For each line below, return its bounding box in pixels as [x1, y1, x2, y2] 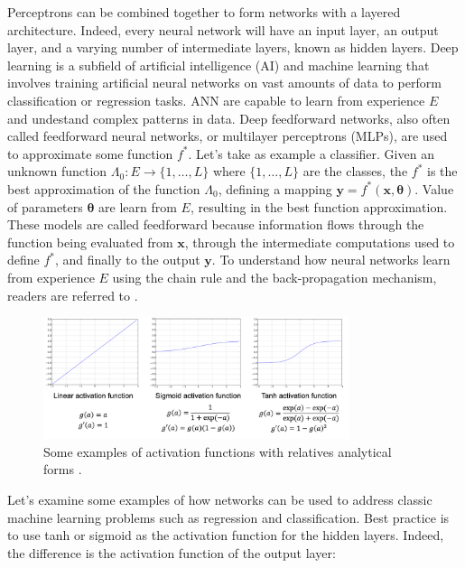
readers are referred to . [7, 285, 138, 304]
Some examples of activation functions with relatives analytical [43, 442, 392, 461]
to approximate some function [7, 144, 173, 163]
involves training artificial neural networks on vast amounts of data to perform [7, 73, 442, 92]
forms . [43, 460, 82, 479]
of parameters [7, 197, 83, 216]
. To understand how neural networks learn [211, 250, 451, 269]
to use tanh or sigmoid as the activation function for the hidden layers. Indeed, [7, 526, 444, 545]
